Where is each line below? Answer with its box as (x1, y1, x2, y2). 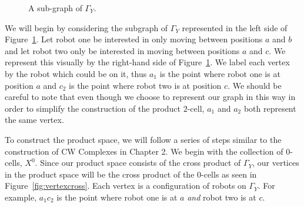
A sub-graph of (28, 2, 82, 14)
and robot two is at (187, 191, 256, 203)
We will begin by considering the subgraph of (5, 21, 168, 34)
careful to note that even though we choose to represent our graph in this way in (5, 91, 296, 103)
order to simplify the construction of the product (5, 102, 181, 114)
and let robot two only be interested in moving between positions (5, 44, 240, 56)
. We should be (228, 79, 282, 91)
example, (5, 191, 37, 203)
